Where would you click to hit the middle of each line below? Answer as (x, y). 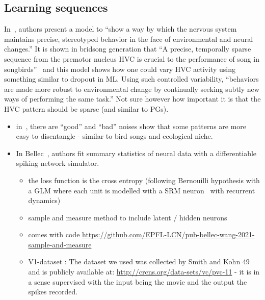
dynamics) (44, 200)
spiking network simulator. (58, 163)
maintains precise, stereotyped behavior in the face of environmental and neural (129, 39)
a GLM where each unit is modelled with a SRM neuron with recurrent (142, 190)
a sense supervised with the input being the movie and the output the (138, 281)
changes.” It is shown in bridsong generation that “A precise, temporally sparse (128, 49)
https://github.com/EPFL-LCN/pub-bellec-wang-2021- (168, 234)
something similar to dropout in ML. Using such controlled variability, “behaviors (131, 79)
